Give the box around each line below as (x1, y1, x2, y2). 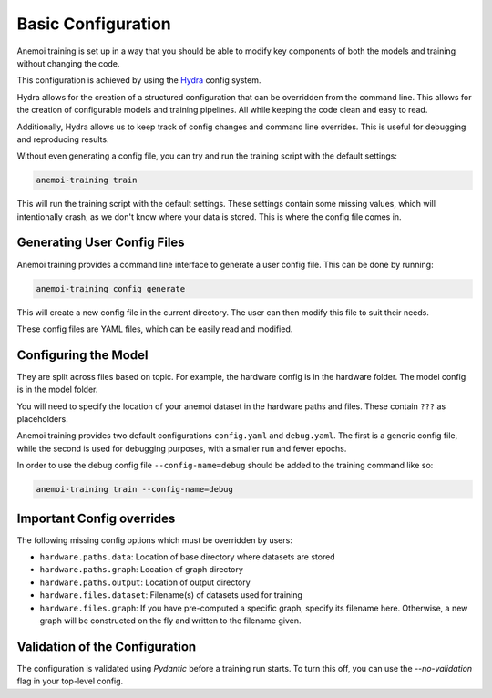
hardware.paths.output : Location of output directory (39, 577, 251, 588)
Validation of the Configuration (16, 639, 197, 654)
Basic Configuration (16, 14, 172, 34)
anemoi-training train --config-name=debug (36, 484, 234, 495)
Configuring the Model (16, 347, 149, 363)
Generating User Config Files (16, 235, 186, 251)
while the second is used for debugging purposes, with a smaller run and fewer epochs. (16, 443, 347, 454)
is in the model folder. (16, 384, 98, 395)
